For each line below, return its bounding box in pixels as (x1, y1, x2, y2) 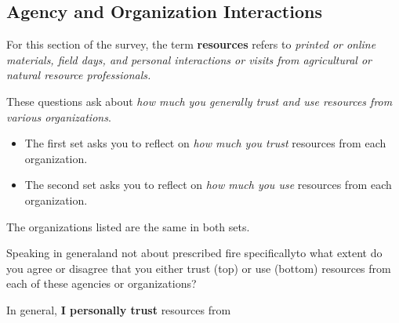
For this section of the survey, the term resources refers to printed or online (6, 36, 376, 53)
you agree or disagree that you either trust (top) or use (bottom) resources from (6, 259, 391, 276)
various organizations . (6, 108, 111, 125)
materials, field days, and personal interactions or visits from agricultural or (6, 51, 372, 67)
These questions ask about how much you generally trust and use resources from (6, 93, 393, 109)
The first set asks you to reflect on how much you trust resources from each (24, 135, 386, 151)
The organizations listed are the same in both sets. (6, 218, 250, 234)
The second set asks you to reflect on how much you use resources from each (24, 176, 392, 193)
